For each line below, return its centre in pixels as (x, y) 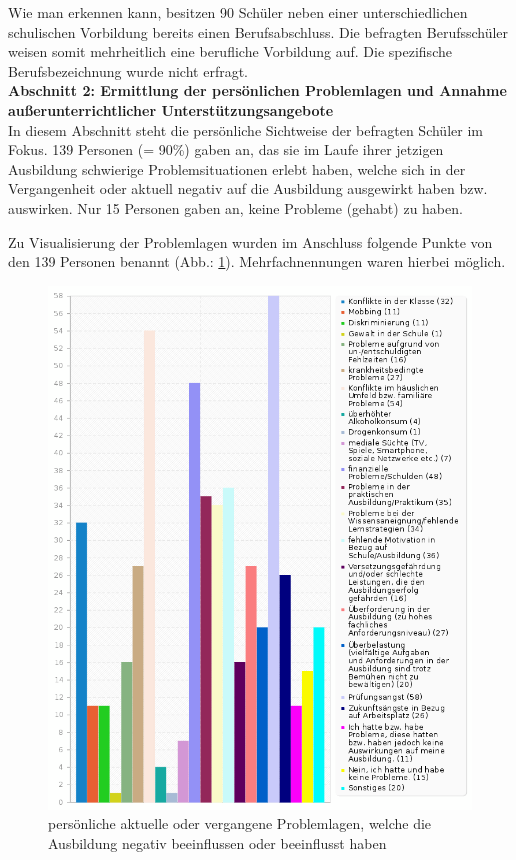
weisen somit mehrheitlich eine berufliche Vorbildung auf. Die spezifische (230, 51)
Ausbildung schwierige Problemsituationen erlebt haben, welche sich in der (237, 168)
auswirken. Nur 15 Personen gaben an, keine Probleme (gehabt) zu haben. (235, 207)
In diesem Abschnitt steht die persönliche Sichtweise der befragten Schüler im (245, 129)
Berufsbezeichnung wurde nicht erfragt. (128, 70)
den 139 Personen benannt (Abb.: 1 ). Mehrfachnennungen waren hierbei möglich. (257, 261)
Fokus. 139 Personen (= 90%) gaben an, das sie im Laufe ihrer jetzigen (226, 149)
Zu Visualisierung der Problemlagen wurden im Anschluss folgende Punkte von (250, 241)
